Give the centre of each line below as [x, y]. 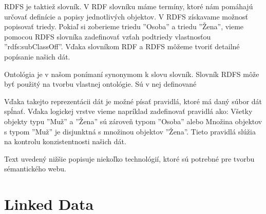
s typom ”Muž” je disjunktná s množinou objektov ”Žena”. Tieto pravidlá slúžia [130, 131]
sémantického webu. [35, 169]
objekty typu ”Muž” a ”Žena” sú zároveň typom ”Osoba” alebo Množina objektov [133, 121]
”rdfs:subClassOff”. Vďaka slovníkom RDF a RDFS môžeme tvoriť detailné [122, 46]
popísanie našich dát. [37, 56]
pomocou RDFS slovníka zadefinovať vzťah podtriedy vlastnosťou [108, 36]
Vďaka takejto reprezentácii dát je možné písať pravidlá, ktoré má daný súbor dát [133, 101]
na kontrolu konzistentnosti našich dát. [65, 141]
